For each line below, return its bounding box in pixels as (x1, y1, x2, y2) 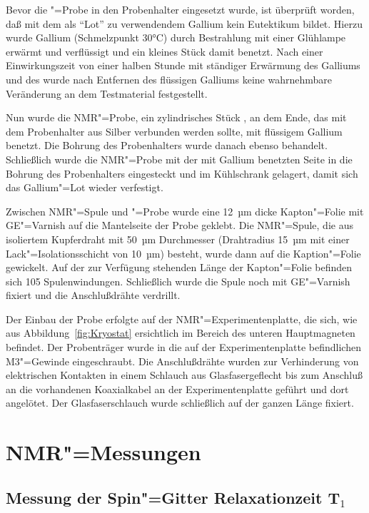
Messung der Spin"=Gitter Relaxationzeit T (6, 486, 340, 508)
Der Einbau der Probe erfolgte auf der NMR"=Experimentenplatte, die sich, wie (6, 311, 358, 326)
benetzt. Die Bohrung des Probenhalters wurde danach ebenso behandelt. (6, 138, 328, 153)
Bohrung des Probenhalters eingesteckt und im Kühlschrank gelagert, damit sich (6, 166, 358, 181)
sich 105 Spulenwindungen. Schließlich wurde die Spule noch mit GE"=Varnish (6, 273, 350, 288)
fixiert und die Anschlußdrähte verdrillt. (6, 288, 181, 303)
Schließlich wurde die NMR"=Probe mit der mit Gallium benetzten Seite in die (6, 151, 353, 166)
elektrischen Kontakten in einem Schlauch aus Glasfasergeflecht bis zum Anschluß (6, 367, 363, 382)
